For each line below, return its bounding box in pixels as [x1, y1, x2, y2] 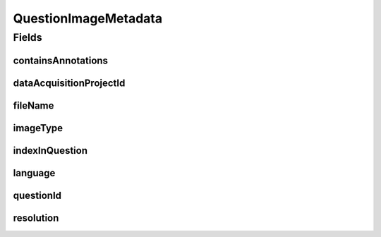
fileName [13, 99, 54, 111]
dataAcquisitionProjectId [13, 77, 126, 89]
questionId [13, 189, 62, 201]
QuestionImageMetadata [13, 11, 162, 26]
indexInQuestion [13, 145, 88, 157]
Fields [13, 31, 42, 44]
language [13, 166, 56, 179]
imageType [13, 122, 64, 134]
